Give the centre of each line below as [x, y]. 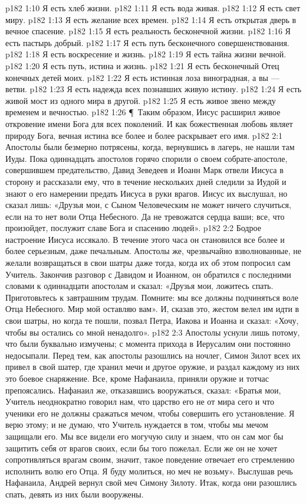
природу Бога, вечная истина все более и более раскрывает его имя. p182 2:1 [144, 135]
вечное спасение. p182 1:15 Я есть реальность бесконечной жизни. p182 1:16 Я [148, 31]
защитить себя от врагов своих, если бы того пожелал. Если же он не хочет [142, 448]
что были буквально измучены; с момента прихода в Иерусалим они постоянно [148, 344]
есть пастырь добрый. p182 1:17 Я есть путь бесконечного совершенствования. [147, 42]
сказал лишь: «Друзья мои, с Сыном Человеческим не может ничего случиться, [148, 205]
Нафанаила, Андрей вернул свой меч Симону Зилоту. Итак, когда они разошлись [151, 482]
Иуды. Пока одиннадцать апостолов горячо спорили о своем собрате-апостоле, [147, 158]
